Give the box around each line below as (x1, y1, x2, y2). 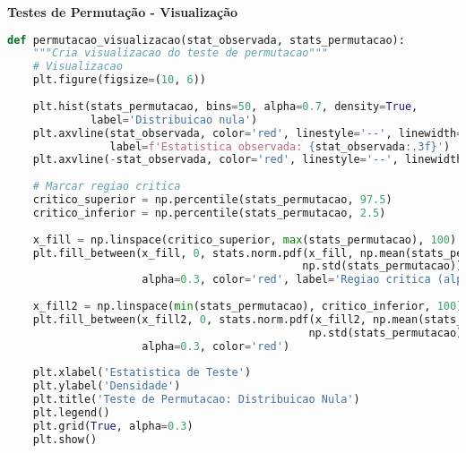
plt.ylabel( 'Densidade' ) (32, 380, 181, 393)
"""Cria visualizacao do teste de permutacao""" (32, 47, 328, 60)
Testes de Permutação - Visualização (7, 3, 238, 21)
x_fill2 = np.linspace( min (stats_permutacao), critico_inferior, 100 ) (32, 300, 463, 313)
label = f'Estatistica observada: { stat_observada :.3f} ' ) (109, 140, 451, 153)
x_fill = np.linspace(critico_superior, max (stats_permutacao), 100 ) (32, 233, 457, 246)
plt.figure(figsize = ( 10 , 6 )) (32, 73, 206, 87)
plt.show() (32, 432, 98, 446)
